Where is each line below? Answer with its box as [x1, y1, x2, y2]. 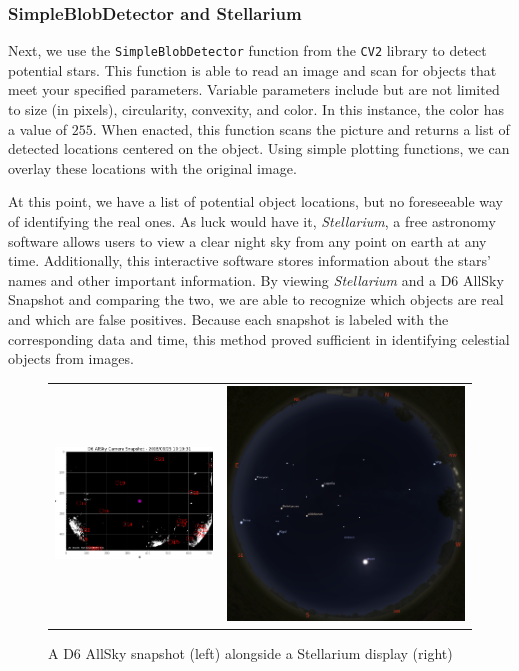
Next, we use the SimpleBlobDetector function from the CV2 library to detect [8, 40, 487, 61]
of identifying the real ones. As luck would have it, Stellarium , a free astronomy [8, 211, 496, 232]
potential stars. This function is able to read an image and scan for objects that [8, 59, 497, 80]
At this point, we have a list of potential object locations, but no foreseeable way [8, 191, 503, 212]
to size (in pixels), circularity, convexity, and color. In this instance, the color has [8, 99, 504, 120]
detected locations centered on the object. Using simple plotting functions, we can [8, 138, 510, 159]
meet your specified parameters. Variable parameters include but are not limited [8, 79, 500, 100]
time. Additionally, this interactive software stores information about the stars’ [8, 250, 491, 271]
